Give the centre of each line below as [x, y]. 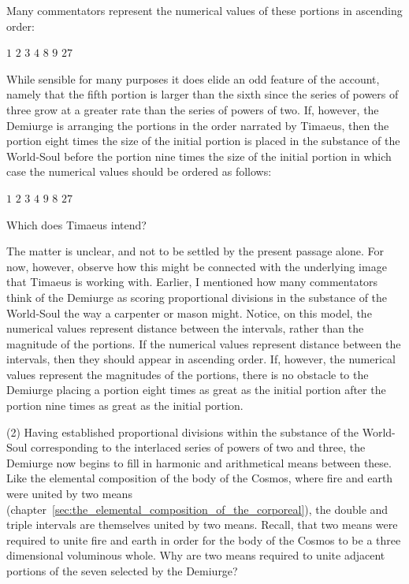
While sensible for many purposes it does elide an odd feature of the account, [193, 78]
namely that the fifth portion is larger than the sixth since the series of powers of [203, 94]
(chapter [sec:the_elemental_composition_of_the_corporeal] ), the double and [197, 509]
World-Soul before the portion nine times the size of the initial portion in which [199, 156]
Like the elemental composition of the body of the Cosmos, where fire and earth [200, 478]
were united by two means [69, 494]
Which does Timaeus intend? [76, 224]
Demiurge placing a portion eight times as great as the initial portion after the [196, 390]
